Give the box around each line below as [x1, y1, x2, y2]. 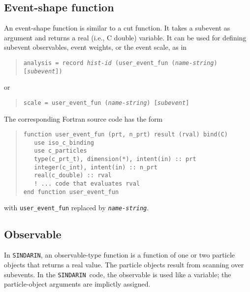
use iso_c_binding [34, 139, 94, 146]
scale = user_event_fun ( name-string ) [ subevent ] [23, 99, 189, 106]
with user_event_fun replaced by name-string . [4, 202, 149, 213]
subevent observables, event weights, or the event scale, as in [4, 42, 187, 52]
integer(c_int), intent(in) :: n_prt [34, 163, 157, 171]
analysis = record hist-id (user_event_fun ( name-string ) [23, 59, 218, 66]
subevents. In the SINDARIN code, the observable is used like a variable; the [4, 269, 231, 279]
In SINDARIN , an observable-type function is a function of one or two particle [4, 250, 235, 260]
